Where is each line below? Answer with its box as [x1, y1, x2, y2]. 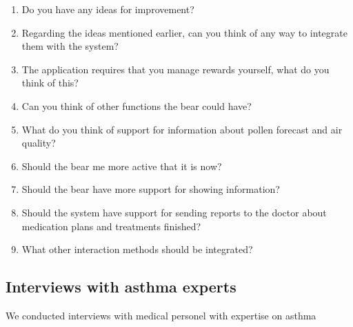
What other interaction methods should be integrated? [21, 242, 253, 256]
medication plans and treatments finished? [21, 218, 201, 233]
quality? [21, 136, 56, 150]
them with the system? [21, 39, 119, 53]
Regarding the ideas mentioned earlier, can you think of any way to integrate [21, 25, 347, 39]
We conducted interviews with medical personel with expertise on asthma [6, 308, 316, 322]
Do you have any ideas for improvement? [21, 2, 194, 16]
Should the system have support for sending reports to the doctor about [21, 205, 327, 219]
